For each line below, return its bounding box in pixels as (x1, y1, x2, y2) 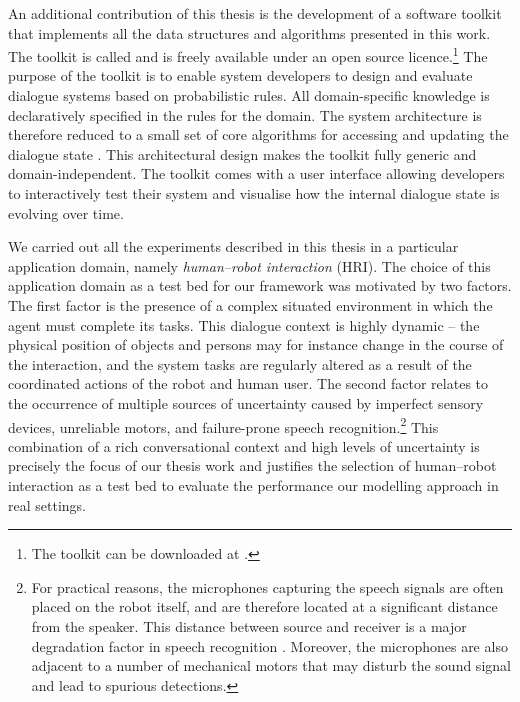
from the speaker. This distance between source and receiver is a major (31, 615, 467, 636)
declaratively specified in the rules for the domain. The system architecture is (8, 104, 482, 125)
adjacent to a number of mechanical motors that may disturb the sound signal (31, 655, 511, 676)
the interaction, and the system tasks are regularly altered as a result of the (8, 353, 472, 374)
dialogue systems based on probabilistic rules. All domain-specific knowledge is (8, 85, 490, 106)
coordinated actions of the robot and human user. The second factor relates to (8, 373, 489, 394)
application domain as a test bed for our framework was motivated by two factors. (8, 275, 512, 296)
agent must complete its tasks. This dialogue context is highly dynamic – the (8, 314, 480, 335)
